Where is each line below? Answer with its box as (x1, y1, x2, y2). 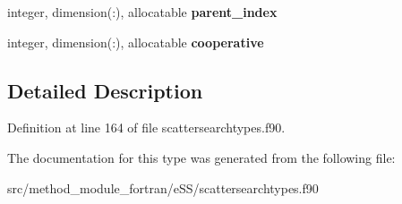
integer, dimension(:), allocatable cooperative (7, 32, 264, 51)
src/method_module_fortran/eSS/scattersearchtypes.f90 (7, 178, 319, 197)
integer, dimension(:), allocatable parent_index (7, 3, 278, 21)
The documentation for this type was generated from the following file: (7, 148, 396, 166)
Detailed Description (7, 76, 203, 104)
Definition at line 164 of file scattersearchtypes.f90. (7, 118, 286, 137)
